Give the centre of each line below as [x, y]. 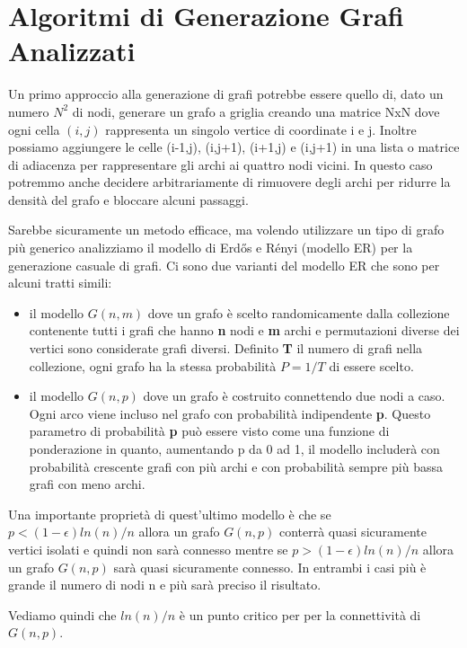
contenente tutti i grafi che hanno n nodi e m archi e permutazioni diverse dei [244, 330]
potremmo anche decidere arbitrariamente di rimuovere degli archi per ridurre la [229, 182]
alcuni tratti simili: [60, 283]
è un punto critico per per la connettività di [300, 614]
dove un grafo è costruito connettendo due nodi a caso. [294, 396]
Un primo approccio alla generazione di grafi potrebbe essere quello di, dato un [226, 94]
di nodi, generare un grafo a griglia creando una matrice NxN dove [256, 111]
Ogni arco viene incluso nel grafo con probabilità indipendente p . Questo [230, 413]
